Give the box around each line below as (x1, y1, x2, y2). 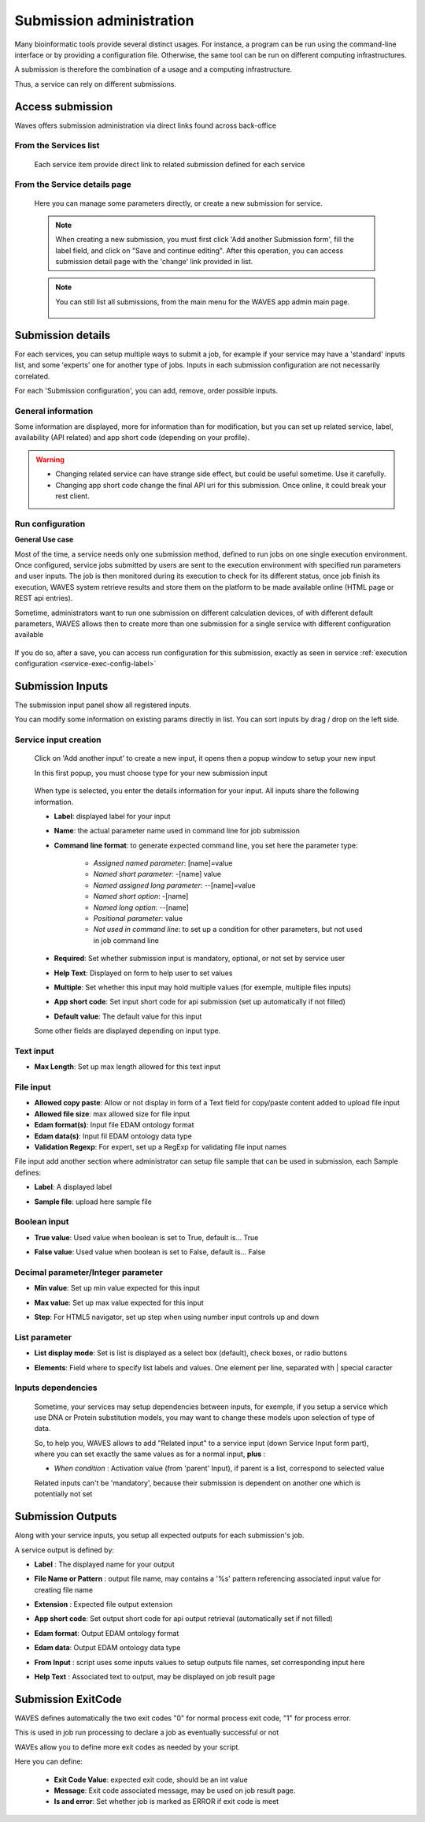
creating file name (34, 1585, 94, 1594)
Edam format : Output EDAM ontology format (34, 1628, 179, 1638)
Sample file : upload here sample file (34, 1197, 153, 1206)
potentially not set (34, 1489, 93, 1499)
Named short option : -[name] (93, 892, 189, 901)
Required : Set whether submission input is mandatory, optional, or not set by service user (54, 954, 346, 963)
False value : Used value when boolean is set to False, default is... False (34, 1247, 266, 1257)
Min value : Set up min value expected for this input (34, 1284, 201, 1293)
